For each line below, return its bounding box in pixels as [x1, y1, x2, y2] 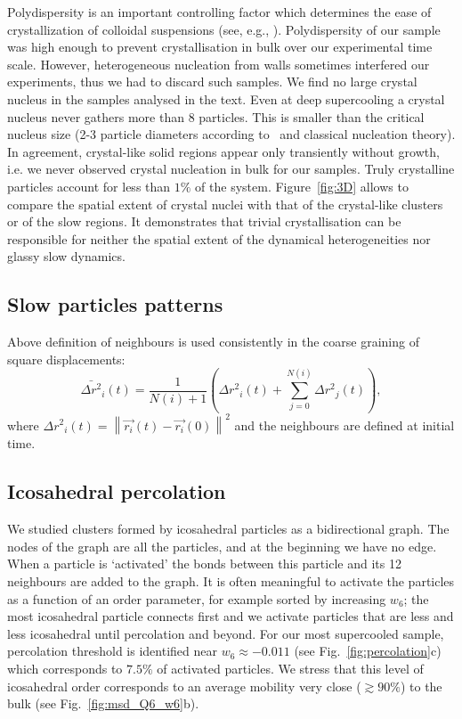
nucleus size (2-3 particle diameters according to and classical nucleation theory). [7, 125, 456, 143]
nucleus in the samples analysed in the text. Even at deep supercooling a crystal [7, 89, 445, 108]
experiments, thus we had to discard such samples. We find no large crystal [7, 72, 417, 91]
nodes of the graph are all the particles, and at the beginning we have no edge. [7, 536, 437, 555]
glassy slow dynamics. [7, 247, 126, 266]
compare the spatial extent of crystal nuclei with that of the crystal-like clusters [7, 194, 443, 213]
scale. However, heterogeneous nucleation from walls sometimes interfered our [7, 54, 430, 73]
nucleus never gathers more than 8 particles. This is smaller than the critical [7, 107, 425, 126]
